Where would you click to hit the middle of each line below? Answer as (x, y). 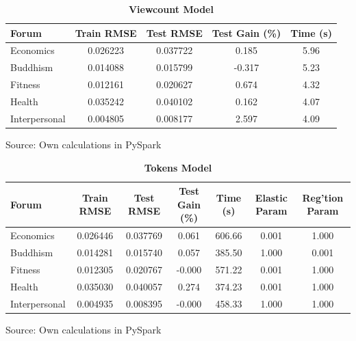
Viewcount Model (171, 9)
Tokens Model (178, 167)
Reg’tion (323, 197)
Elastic (271, 197)
